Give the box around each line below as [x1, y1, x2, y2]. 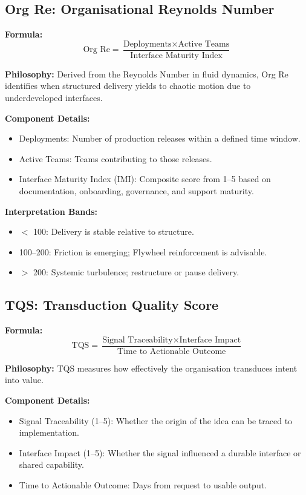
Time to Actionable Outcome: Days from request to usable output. [19, 479, 267, 491]
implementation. [19, 426, 79, 439]
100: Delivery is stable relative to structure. [33, 225, 194, 238]
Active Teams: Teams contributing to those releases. [19, 152, 212, 165]
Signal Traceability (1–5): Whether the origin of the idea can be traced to [19, 414, 293, 427]
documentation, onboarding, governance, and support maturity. [19, 185, 254, 197]
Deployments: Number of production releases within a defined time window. [19, 132, 301, 145]
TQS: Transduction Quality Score [5, 295, 219, 314]
